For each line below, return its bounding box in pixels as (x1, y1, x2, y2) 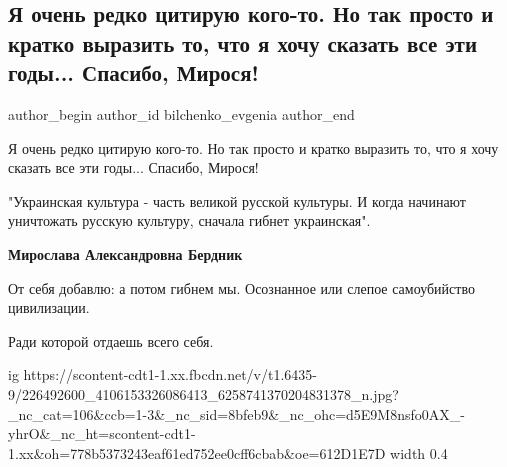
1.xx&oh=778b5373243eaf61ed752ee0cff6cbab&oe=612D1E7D (8, 442, 386, 463)
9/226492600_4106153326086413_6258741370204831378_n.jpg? (8, 383, 399, 404)
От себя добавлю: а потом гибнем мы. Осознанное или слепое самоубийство (8, 277, 475, 298)
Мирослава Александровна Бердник (8, 243, 243, 264)
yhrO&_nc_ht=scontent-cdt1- (8, 423, 196, 444)
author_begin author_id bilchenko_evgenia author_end (8, 103, 355, 124)
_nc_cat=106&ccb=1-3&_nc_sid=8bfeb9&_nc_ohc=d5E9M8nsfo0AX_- (8, 403, 465, 424)
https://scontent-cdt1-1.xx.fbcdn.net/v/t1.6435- (23, 364, 317, 385)
